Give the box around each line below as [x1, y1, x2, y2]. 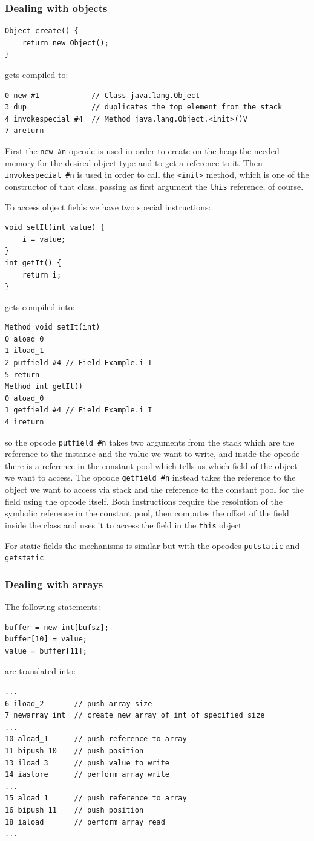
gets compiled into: [5, 300, 75, 313]
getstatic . [5, 551, 47, 563]
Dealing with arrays [5, 576, 103, 591]
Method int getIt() [5, 382, 83, 391]
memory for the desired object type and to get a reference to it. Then [5, 156, 263, 169]
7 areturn [5, 126, 44, 135]
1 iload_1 [5, 346, 44, 356]
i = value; [22, 235, 66, 244]
